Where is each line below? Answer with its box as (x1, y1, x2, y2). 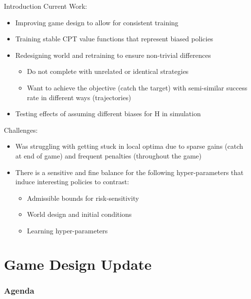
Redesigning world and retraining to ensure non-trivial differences (15, 50, 211, 60)
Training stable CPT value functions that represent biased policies (15, 34, 214, 44)
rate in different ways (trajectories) (27, 92, 131, 102)
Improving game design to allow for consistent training (15, 17, 179, 27)
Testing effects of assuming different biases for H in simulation (15, 108, 201, 119)
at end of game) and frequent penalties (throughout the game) (15, 150, 202, 160)
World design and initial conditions (27, 209, 132, 219)
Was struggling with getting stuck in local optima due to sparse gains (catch (15, 141, 243, 151)
